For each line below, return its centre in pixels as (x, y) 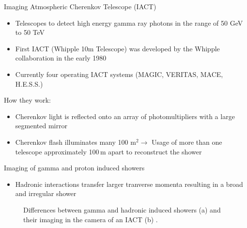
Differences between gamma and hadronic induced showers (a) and (122, 209)
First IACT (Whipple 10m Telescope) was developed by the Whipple (117, 48)
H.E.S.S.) (29, 84)
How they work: (27, 100)
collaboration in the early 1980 (61, 58)
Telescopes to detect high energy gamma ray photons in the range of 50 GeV (129, 23)
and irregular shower (46, 193)
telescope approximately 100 (57, 151)
